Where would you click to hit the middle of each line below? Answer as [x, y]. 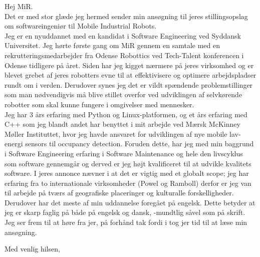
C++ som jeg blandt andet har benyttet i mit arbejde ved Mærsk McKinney [122, 124]
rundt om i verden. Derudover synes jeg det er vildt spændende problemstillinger [129, 84]
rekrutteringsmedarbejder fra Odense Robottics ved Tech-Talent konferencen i [124, 55]
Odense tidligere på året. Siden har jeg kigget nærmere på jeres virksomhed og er [129, 65]
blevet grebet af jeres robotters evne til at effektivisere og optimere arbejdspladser [131, 75]
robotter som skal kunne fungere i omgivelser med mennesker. [99, 104]
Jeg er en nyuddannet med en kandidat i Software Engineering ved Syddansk [123, 35]
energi [14, 144]
